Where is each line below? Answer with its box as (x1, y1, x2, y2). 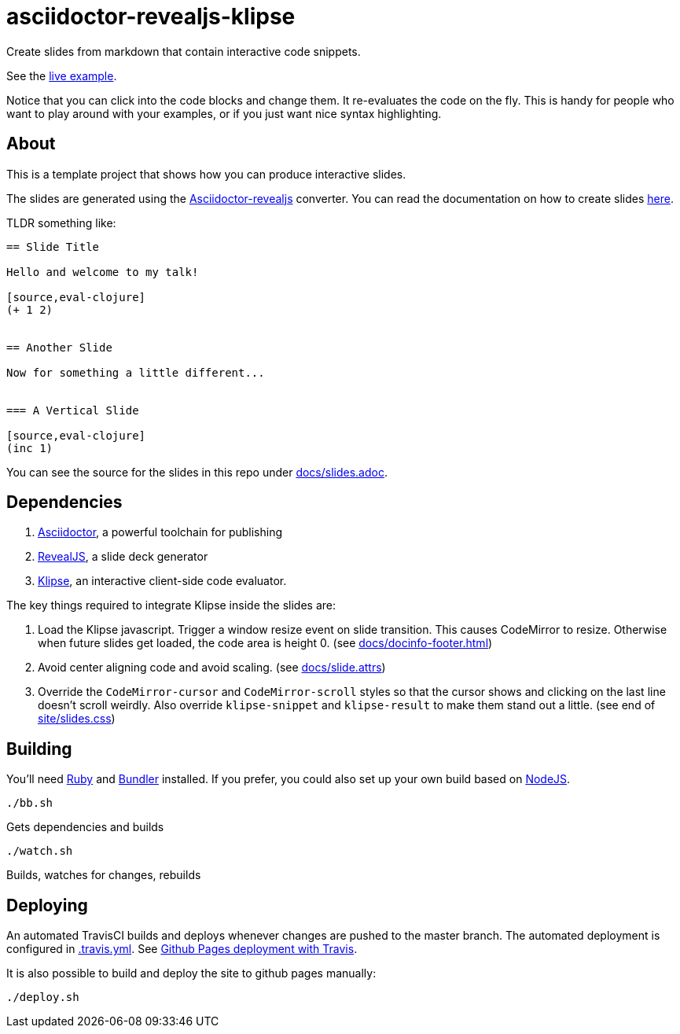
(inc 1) (6, 441, 53, 454)
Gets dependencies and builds (6, 820, 164, 834)
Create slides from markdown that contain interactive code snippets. (6, 44, 361, 58)
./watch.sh (6, 844, 73, 858)
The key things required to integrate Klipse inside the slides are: (6, 598, 336, 613)
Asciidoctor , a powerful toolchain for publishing (38, 525, 283, 539)
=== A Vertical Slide (6, 403, 139, 417)
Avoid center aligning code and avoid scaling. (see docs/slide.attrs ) (38, 661, 386, 675)
